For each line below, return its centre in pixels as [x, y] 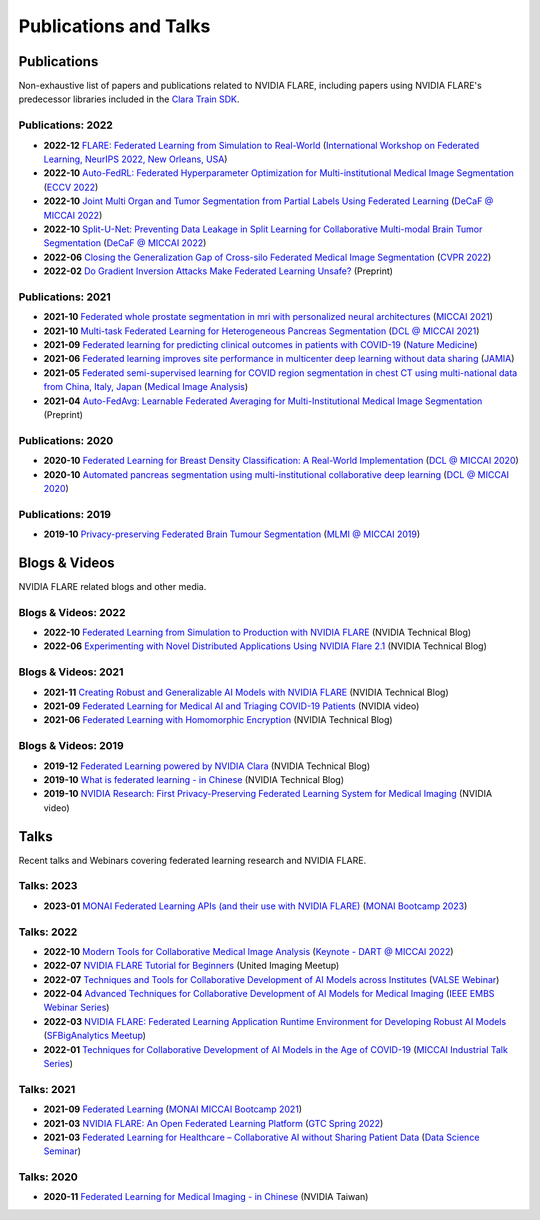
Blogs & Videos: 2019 [71, 746]
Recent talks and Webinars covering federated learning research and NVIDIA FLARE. [192, 860]
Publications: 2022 [66, 125]
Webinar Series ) [76, 1007]
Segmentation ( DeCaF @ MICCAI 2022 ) [125, 243]
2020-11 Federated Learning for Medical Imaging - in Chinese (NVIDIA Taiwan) [206, 1197]
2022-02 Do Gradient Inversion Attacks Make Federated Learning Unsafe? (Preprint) [218, 271]
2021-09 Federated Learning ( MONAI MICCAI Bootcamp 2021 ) [173, 1109]
